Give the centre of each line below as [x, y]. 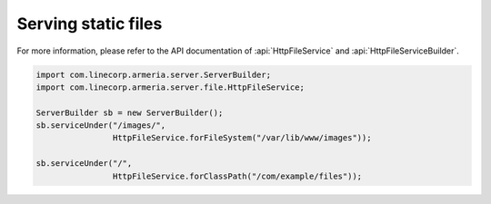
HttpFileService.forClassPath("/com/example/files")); [237, 176]
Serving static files [90, 24]
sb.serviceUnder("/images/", [101, 126]
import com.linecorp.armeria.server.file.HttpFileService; [170, 87]
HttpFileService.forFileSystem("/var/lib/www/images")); [242, 138]
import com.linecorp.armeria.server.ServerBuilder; [154, 74]
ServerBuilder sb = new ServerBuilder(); [130, 112]
